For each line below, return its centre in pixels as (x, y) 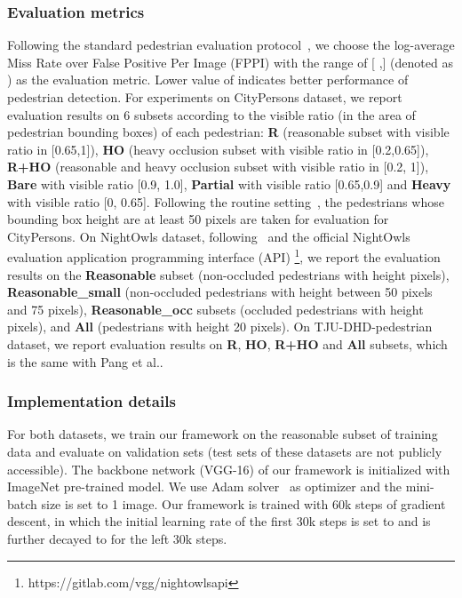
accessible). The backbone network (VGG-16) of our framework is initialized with (229, 469)
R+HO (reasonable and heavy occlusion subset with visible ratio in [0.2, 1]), (218, 167)
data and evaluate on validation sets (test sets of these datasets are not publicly (225, 451)
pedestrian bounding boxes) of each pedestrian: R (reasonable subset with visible (228, 132)
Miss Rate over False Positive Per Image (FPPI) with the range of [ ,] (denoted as (230, 62)
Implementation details (92, 401)
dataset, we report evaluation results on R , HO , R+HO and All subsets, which (227, 343)
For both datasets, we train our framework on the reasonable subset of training (223, 434)
